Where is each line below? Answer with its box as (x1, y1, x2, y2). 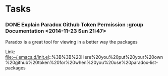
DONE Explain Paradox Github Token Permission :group (5, 21, 144, 28)
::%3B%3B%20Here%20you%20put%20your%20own (48, 54, 163, 60)
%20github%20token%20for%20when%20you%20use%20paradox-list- (5, 59, 158, 66)
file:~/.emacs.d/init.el (5, 54, 49, 60)
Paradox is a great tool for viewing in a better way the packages (5, 39, 138, 45)
